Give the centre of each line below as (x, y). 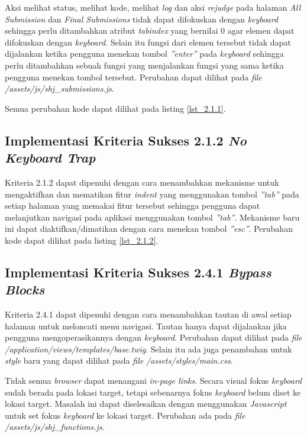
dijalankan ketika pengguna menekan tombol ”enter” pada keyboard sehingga (144, 54)
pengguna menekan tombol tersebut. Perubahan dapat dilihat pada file (133, 77)
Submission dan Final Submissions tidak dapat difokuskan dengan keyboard (141, 19)
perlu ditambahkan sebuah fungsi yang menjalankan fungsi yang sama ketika (144, 65)
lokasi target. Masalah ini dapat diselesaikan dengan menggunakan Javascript (146, 404)
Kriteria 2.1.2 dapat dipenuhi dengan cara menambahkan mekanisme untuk (142, 182)
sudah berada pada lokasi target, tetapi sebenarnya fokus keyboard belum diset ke (153, 392)
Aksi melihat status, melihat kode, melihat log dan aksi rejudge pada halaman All (153, 7)
